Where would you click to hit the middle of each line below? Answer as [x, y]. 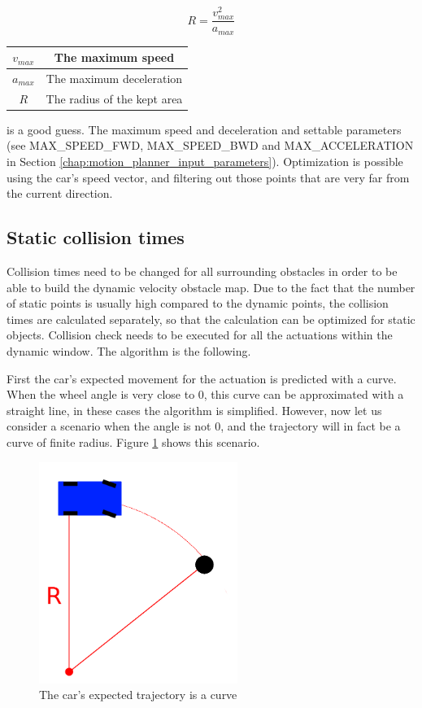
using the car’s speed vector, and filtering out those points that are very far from [208, 177]
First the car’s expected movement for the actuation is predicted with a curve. [202, 378]
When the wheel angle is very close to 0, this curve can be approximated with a [205, 394]
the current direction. [60, 193]
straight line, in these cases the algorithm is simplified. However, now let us [194, 410]
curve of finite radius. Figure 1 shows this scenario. [133, 441]
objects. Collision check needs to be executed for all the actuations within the [200, 335]
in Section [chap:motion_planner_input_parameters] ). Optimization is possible [205, 162]
